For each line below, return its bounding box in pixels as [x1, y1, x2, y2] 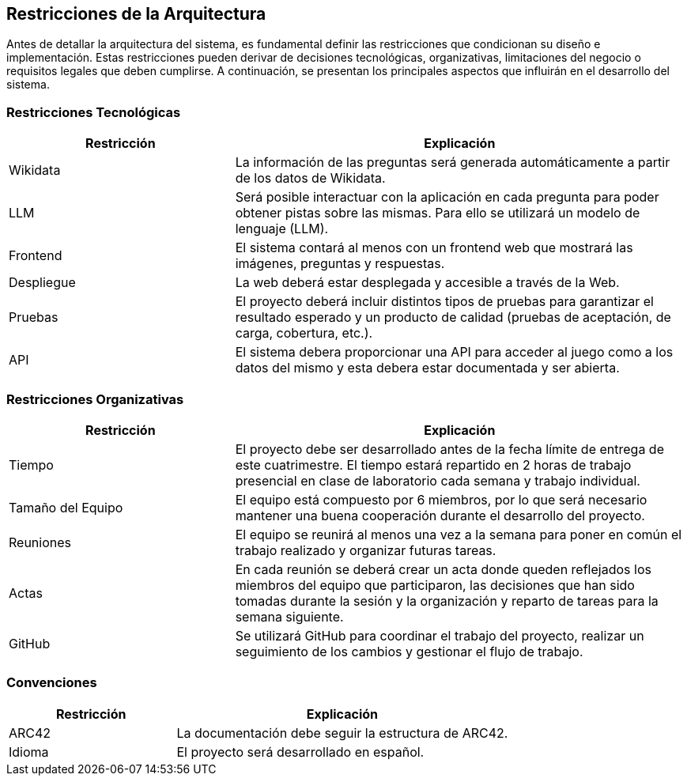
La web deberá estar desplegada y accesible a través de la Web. [235, 274, 620, 291]
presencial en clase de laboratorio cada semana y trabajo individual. [235, 472, 640, 489]
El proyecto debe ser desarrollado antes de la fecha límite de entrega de [235, 440, 664, 457]
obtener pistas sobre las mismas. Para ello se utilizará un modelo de [235, 205, 640, 221]
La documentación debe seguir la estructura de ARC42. [176, 724, 508, 741]
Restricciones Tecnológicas [6, 104, 181, 120]
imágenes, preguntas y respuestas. [235, 255, 445, 272]
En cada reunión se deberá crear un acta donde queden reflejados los [235, 561, 651, 577]
